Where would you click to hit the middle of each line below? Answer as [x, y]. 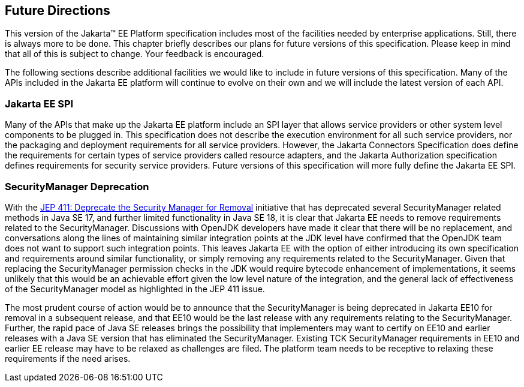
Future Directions [58, 10]
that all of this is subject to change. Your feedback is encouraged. [135, 54]
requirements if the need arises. [68, 358]
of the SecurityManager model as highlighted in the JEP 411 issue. [135, 289]
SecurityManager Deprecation [77, 186]
